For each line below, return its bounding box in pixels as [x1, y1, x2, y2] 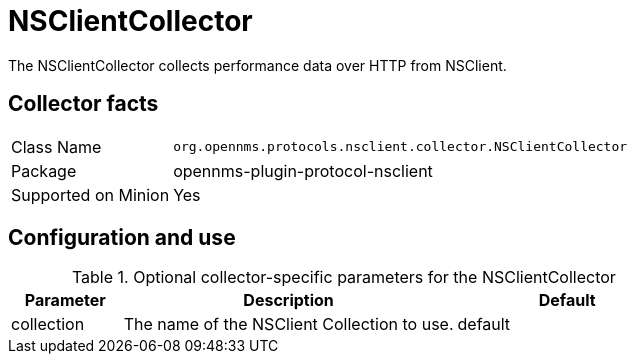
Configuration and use [8, 225, 236, 251]
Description [243, 290, 334, 311]
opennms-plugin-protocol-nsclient [173, 160, 433, 181]
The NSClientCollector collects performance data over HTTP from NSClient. [8, 56, 507, 74]
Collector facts [8, 91, 159, 117]
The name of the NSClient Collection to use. [123, 314, 454, 335]
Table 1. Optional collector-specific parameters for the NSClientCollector [71, 267, 616, 288]
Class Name [11, 136, 102, 157]
